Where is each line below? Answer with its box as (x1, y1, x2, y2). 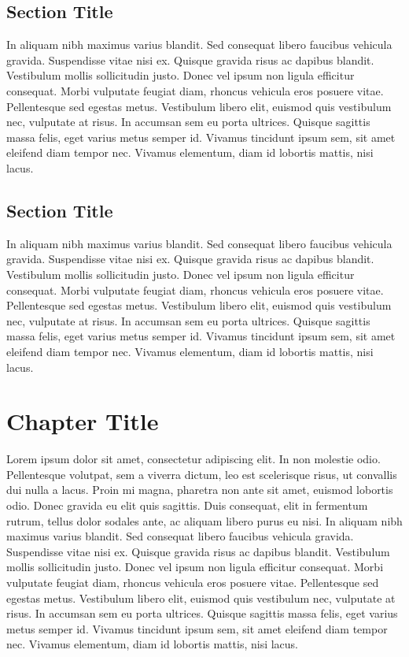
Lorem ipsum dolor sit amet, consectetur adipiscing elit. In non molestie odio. (6, 451, 381, 467)
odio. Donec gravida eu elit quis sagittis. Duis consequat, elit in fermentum (6, 497, 368, 513)
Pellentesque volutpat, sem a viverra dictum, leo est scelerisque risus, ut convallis (6, 466, 397, 482)
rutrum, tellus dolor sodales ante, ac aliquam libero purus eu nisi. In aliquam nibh (6, 512, 403, 529)
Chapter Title (6, 405, 159, 437)
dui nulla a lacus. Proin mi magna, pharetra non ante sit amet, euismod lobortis (6, 481, 393, 498)
